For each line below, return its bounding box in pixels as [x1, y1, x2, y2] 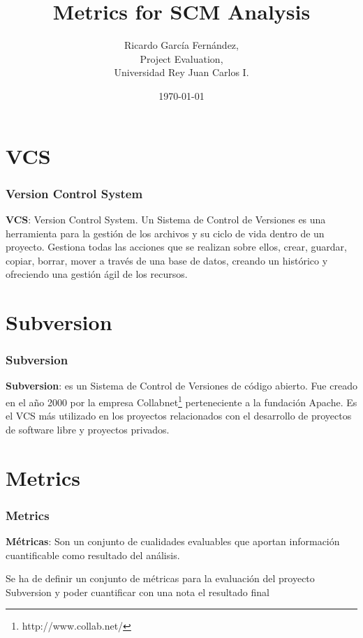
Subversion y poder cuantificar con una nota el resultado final [6, 584, 269, 599]
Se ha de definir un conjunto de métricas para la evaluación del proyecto [6, 571, 315, 586]
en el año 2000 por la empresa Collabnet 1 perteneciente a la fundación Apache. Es [6, 393, 357, 409]
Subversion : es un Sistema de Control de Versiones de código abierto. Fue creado [6, 378, 357, 393]
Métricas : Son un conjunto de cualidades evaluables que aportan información [6, 534, 340, 549]
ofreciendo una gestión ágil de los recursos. [6, 267, 188, 281]
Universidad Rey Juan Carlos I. [114, 65, 249, 80]
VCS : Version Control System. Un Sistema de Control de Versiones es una [6, 212, 326, 226]
